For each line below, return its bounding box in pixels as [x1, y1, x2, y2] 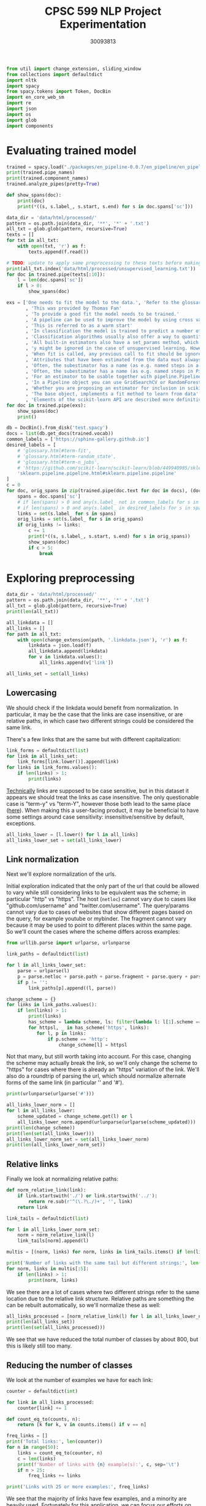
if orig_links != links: [17, 522, 81, 528]
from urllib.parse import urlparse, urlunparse [6, 940, 131, 946]
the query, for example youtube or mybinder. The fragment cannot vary [6, 915, 187, 923]
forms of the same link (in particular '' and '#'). [6, 1079, 124, 1087]
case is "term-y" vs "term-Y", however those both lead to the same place [6, 800, 191, 807]
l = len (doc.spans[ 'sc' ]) [17, 277, 84, 283]
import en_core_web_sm [6, 94, 64, 101]
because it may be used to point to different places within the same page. [6, 921, 192, 929]
